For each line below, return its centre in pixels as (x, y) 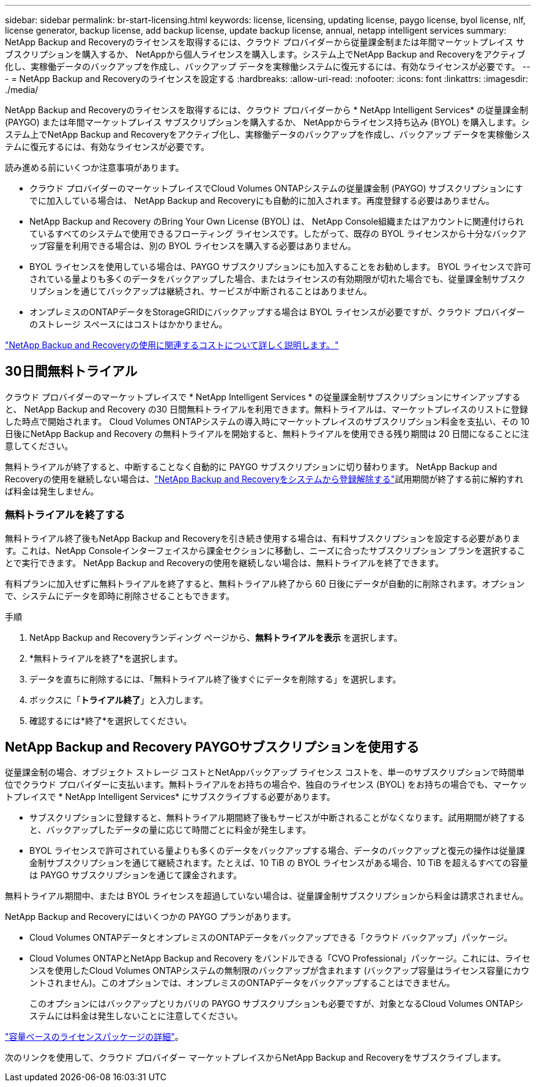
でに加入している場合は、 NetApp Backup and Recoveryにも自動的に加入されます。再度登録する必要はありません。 (262, 200)
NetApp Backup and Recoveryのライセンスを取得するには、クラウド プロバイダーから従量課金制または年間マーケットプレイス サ (265, 42)
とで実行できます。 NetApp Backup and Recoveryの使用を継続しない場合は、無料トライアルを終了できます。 (224, 562)
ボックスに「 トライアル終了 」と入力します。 (119, 700)
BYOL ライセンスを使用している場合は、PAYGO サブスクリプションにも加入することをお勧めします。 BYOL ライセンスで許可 (280, 267)
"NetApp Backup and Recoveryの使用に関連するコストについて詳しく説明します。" (172, 345)
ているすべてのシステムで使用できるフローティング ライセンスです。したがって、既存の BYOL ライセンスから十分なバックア (278, 233)
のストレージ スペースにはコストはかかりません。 (128, 324)
